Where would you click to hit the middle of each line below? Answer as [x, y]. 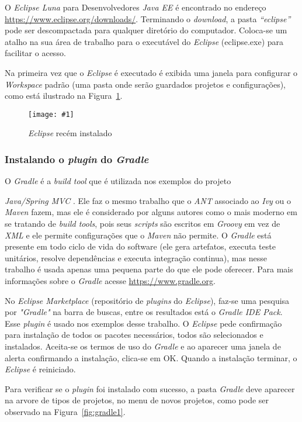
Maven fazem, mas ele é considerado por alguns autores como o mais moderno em [151, 212]
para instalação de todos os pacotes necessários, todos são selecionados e [134, 335]
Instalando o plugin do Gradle [77, 159]
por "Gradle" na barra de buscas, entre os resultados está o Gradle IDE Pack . [144, 312]
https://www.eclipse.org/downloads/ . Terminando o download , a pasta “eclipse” [148, 18]
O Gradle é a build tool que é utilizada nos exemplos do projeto [118, 181]
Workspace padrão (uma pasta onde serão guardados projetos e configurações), [145, 84]
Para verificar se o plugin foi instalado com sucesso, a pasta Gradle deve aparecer [150, 388]
